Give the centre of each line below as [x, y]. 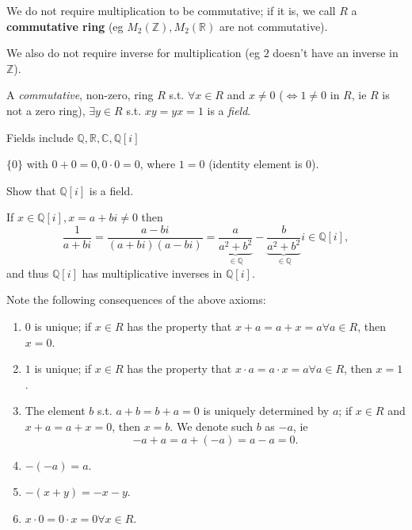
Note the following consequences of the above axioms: [136, 300]
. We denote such [212, 426]
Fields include [40, 137]
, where [158, 164]
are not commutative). [273, 26]
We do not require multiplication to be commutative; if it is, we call [171, 10]
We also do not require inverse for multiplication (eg [133, 53]
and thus [28, 273]
